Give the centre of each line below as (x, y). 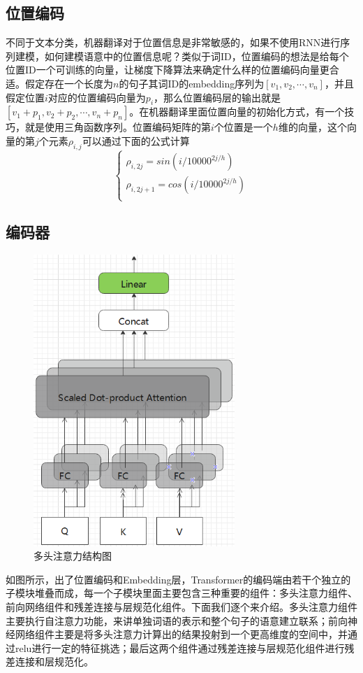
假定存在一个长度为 (69, 83)
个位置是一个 (243, 127)
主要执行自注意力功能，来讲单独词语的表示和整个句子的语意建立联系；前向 (177, 620)
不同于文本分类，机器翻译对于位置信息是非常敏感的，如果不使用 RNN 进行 (173, 42)
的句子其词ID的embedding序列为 (192, 83)
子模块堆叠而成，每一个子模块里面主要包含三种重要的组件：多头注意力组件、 (181, 593)
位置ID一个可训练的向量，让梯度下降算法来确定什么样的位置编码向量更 (168, 70)
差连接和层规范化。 (50, 661)
